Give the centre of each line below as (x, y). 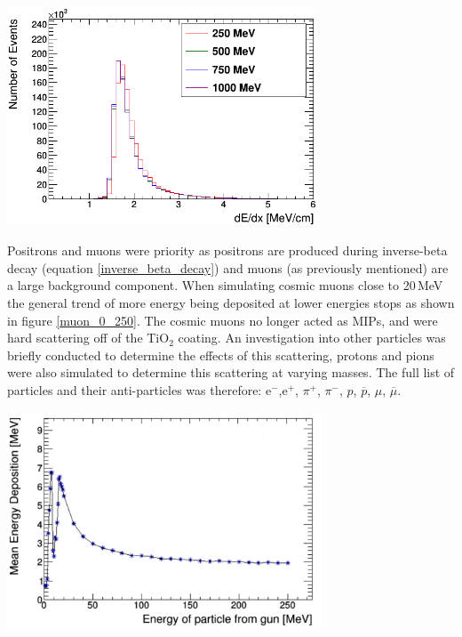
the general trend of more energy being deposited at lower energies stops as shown (231, 303)
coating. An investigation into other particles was (312, 338)
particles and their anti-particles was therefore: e (139, 390)
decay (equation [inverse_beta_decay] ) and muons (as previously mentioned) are (228, 267)
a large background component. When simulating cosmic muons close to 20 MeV (225, 285)
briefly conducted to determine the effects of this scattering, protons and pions (221, 355)
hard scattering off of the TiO (88, 338)
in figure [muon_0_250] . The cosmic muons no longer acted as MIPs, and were (223, 320)
